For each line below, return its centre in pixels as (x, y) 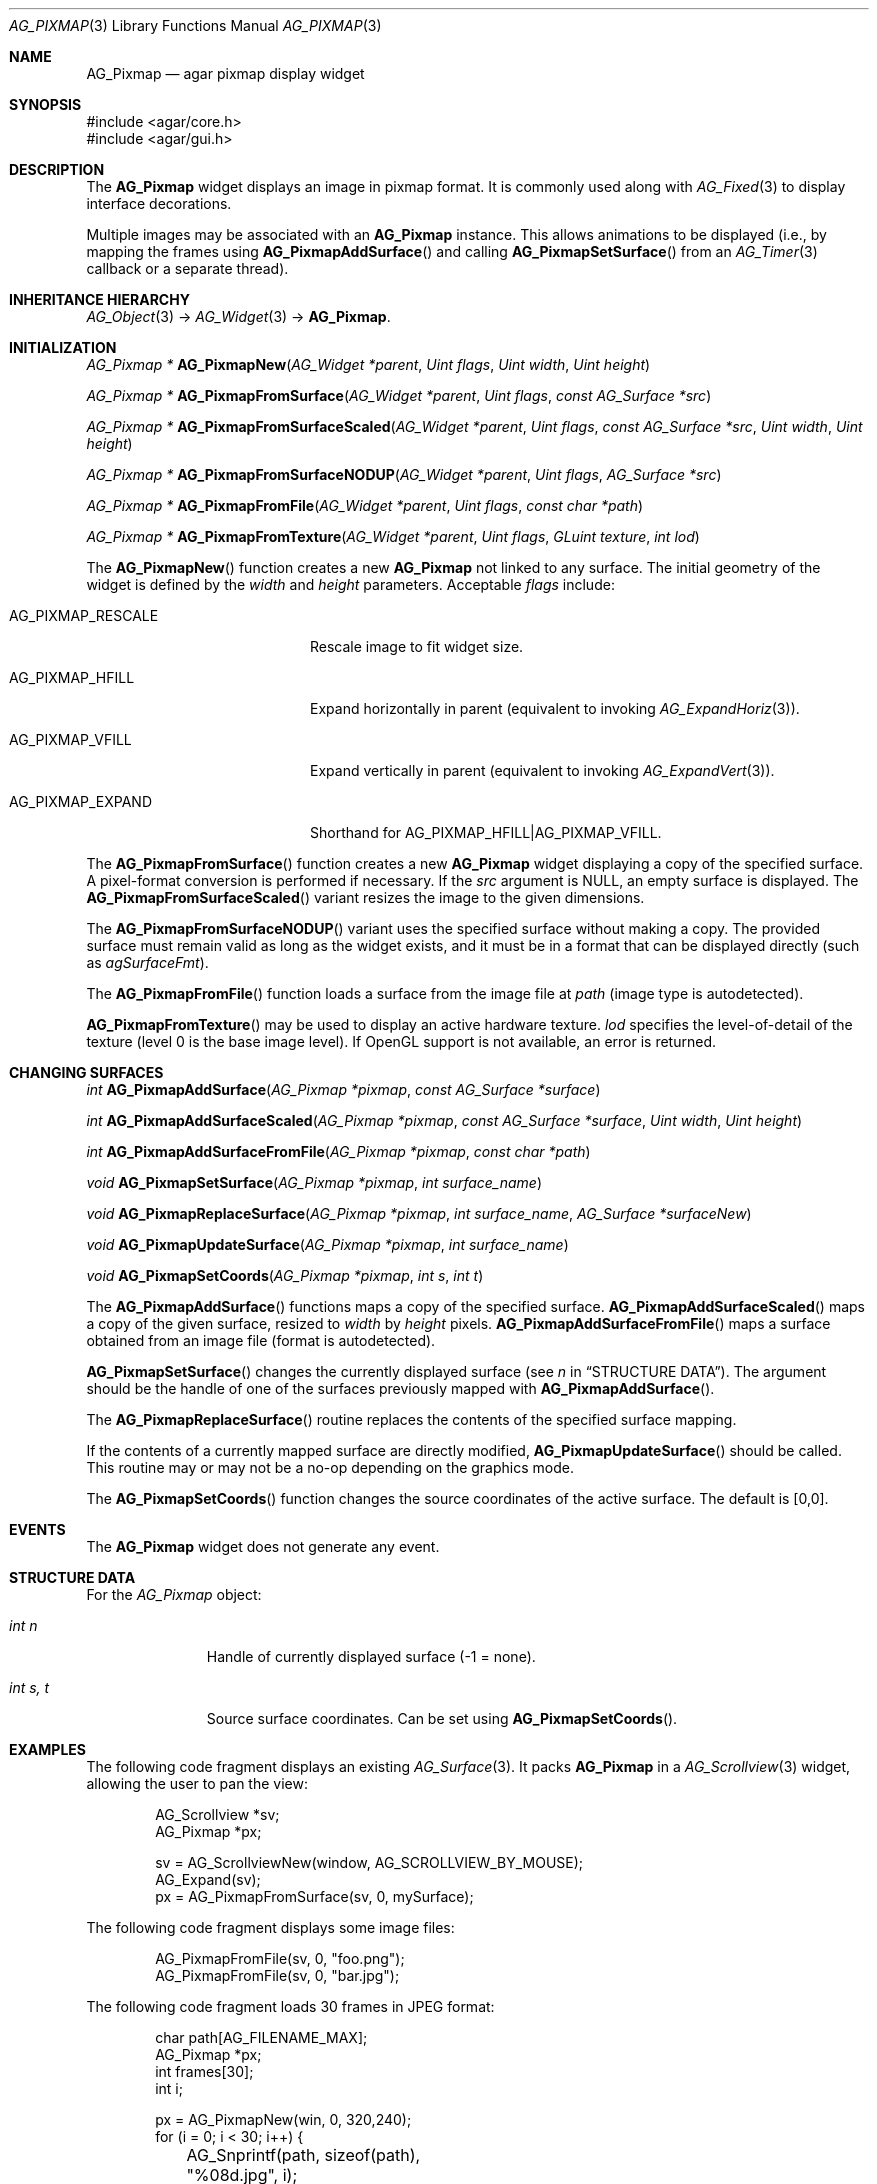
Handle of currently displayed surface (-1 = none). (371, 1656)
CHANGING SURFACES (86, 1072)
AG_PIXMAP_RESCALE (84, 615)
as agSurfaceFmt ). (147, 962)
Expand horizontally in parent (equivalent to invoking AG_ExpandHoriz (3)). (555, 708)
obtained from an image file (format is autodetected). (261, 1340)
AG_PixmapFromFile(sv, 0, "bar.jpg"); (277, 1975)
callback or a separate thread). (187, 268)
